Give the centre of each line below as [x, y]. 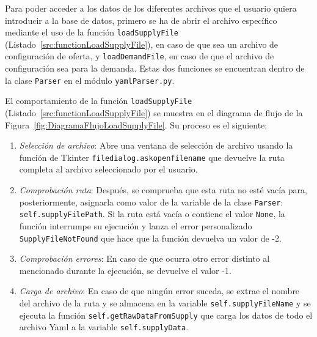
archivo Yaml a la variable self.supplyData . [104, 327]
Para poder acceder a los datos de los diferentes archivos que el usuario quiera [151, 8]
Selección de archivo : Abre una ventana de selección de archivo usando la [156, 145]
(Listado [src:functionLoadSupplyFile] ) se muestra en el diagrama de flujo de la [154, 113]
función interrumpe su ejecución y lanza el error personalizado [136, 225]
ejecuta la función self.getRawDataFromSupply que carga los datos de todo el [166, 315]
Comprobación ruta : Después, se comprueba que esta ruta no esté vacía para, [163, 190]
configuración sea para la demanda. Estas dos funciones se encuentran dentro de [155, 68]
